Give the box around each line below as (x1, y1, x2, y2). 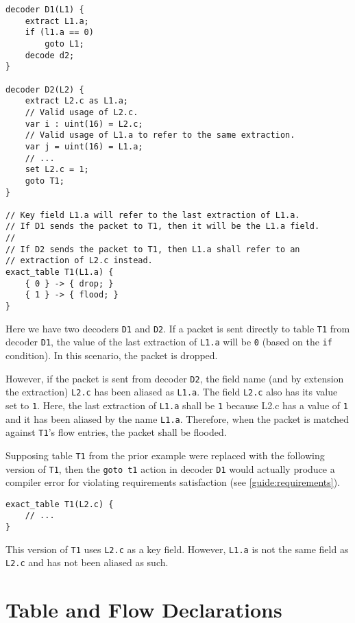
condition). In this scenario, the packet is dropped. (5, 348, 218, 363)
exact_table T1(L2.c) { (5, 499, 114, 509)
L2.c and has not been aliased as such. (5, 555, 169, 570)
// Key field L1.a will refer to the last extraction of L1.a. (5, 210, 300, 220)
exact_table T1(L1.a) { (5, 267, 114, 278)
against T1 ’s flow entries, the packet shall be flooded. (5, 425, 227, 439)
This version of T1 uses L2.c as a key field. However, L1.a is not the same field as (5, 541, 349, 556)
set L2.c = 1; (25, 164, 89, 175)
